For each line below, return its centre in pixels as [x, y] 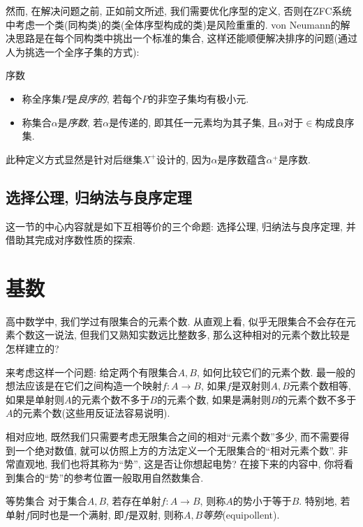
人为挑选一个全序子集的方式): [73, 51]
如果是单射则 [35, 399]
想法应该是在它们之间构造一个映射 [84, 386]
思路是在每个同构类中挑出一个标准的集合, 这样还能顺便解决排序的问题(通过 [186, 38]
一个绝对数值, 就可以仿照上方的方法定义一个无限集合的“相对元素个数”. [175, 450]
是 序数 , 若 [80, 122]
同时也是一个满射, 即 [77, 514]
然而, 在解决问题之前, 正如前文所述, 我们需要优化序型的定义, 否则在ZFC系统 [179, 10]
